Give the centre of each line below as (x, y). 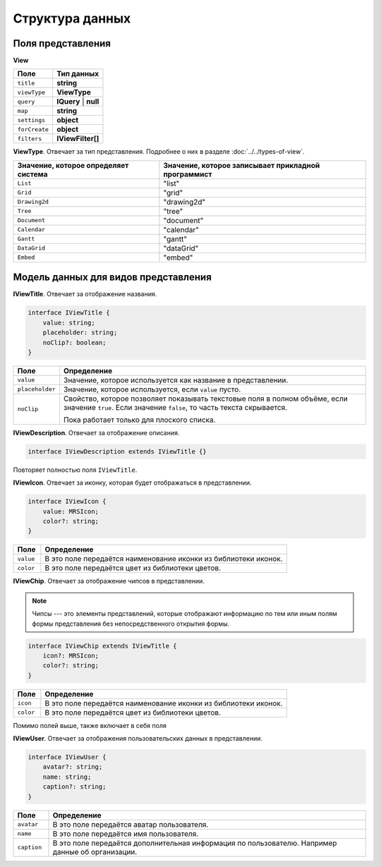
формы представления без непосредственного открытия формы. (131, 624)
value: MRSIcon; (71, 511)
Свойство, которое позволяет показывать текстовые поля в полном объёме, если (206, 399)
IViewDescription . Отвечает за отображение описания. (96, 432)
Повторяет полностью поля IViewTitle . (75, 470)
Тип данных (78, 74)
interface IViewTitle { (69, 313)
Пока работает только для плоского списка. (140, 420)
